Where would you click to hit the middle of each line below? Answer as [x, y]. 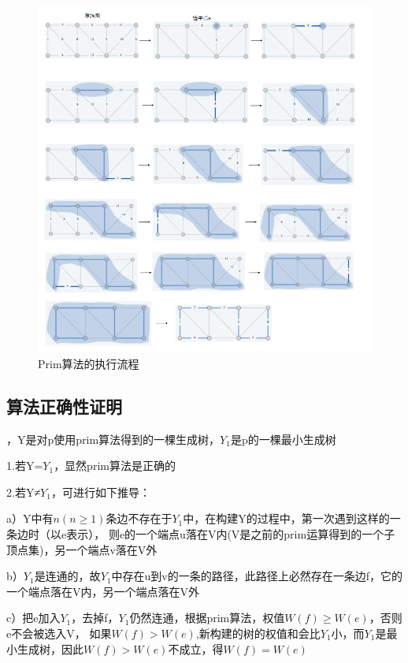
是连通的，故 [67, 576]
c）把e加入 [33, 618]
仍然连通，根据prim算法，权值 [207, 618]
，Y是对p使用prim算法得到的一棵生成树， [113, 439]
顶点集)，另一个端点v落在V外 [82, 549]
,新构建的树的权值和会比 [258, 633]
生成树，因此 [50, 648]
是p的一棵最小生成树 [283, 439]
